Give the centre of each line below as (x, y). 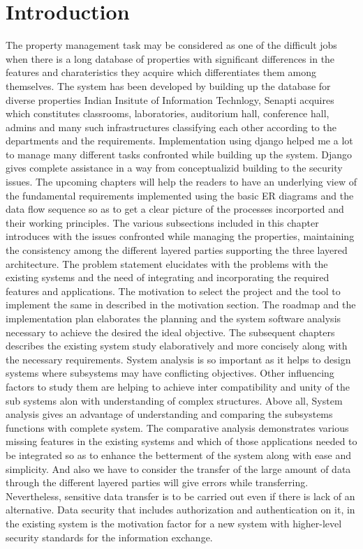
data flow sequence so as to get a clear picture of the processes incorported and (175, 209)
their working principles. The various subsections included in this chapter (162, 222)
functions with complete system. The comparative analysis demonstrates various (177, 427)
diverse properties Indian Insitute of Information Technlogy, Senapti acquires (170, 99)
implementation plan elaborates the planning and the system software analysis (173, 318)
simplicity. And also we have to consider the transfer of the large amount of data (178, 468)
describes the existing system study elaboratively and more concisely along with (177, 346)
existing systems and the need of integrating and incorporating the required (168, 277)
